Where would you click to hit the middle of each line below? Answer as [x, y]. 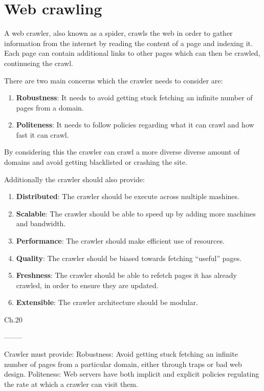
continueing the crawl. [39, 63]
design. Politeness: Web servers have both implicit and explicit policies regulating [132, 374]
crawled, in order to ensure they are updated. [87, 285]
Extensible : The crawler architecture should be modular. [107, 302]
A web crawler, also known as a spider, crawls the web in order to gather [118, 33]
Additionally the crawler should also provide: [74, 179]
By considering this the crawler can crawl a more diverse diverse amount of [122, 152]
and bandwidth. [41, 223]
